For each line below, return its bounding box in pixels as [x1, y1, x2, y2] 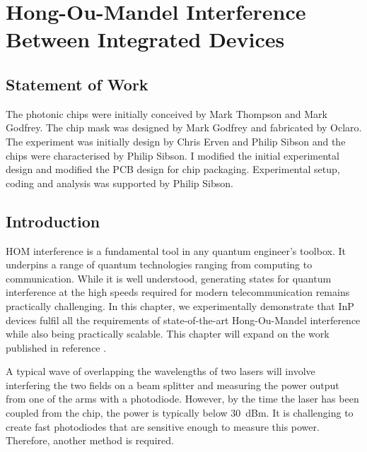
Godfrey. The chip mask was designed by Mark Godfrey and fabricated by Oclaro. [6, 120, 362, 135]
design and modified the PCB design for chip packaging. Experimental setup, [6, 162, 340, 177]
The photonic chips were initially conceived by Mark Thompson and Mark [6, 106, 327, 121]
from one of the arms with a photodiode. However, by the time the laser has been [6, 391, 359, 406]
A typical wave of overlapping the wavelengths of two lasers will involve [6, 364, 315, 379]
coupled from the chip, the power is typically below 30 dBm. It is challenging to [6, 405, 354, 420]
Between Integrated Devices [6, 25, 285, 54]
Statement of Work [6, 73, 148, 95]
